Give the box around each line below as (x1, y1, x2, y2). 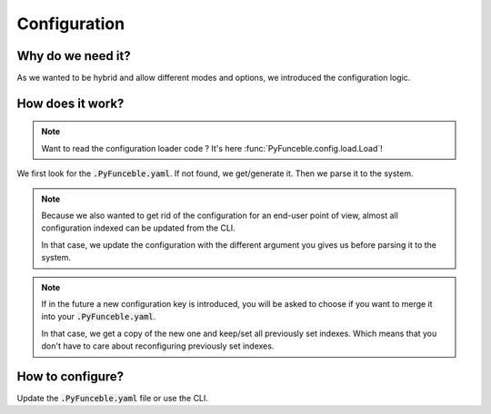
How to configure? (16, 369, 125, 384)
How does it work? (16, 95, 125, 111)
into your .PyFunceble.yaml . (41, 311, 156, 322)
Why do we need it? (16, 48, 131, 64)
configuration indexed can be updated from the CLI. (41, 222, 235, 233)
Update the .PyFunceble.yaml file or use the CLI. (16, 393, 209, 404)
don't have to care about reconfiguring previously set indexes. (41, 340, 275, 351)
